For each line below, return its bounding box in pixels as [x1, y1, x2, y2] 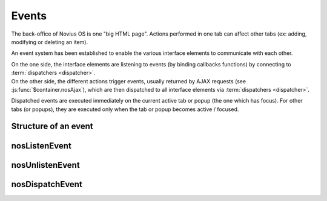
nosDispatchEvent [11, 179, 83, 190]
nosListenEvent [11, 141, 72, 151]
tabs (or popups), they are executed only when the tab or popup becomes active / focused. [11, 106, 239, 113]
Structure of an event [11, 121, 93, 132]
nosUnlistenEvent [11, 160, 80, 170]
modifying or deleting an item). [11, 38, 88, 45]
